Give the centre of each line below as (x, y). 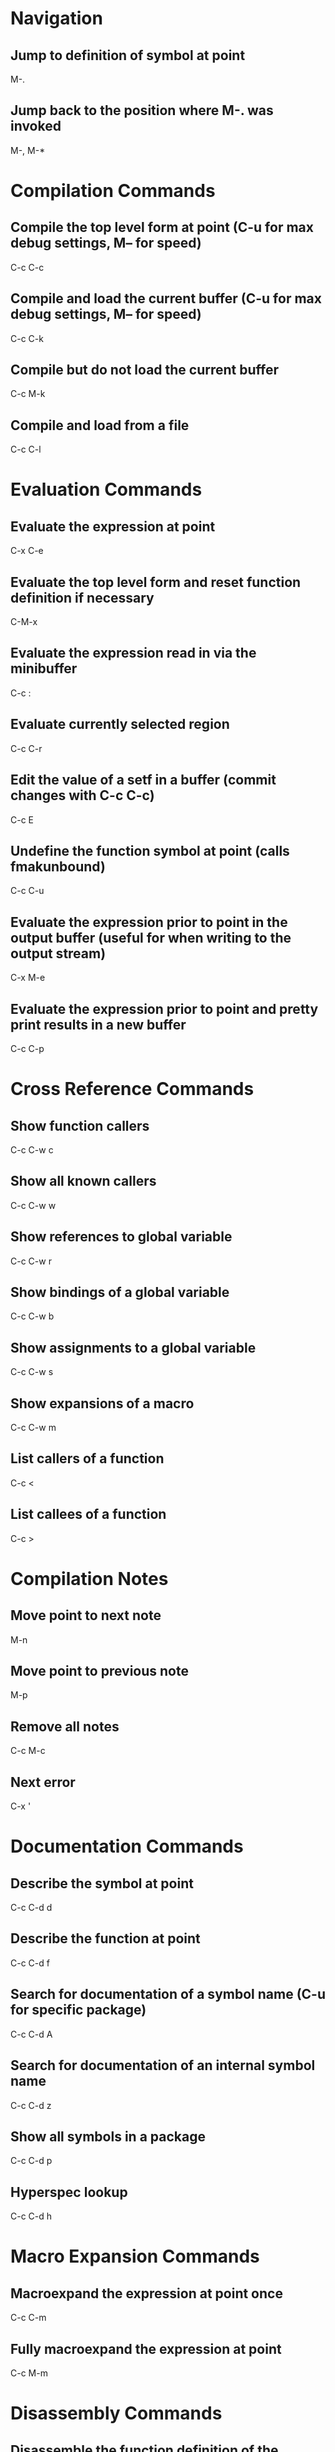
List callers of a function (87, 1458)
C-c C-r (26, 748)
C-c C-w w (33, 1205)
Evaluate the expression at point (113, 526)
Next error (43, 1782)
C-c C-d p (31, 2161)
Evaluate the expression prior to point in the (149, 922)
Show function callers (80, 1125)
